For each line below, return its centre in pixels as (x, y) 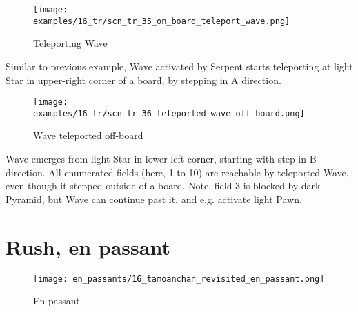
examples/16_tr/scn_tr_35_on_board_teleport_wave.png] (162, 21)
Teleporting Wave (70, 43)
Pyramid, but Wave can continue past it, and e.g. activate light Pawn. (154, 199)
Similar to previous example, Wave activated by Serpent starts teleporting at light (179, 66)
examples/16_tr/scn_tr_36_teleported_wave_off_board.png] (169, 113)
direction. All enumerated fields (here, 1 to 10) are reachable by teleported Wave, (177, 172)
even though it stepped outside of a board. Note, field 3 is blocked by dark (163, 186)
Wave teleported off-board (88, 135)
